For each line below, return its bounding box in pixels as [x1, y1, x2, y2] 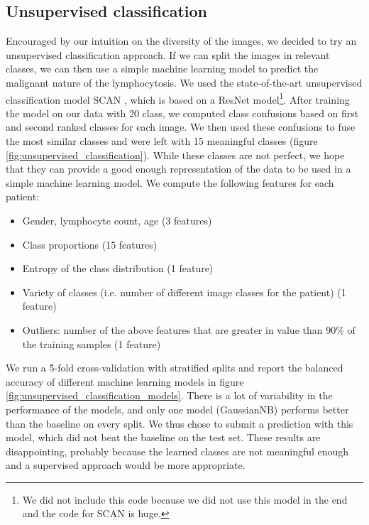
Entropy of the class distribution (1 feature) [22, 261, 214, 276]
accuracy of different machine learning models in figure [6, 374, 244, 389]
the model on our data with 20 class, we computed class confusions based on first [6, 105, 359, 120]
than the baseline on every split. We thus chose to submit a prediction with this [6, 416, 353, 431]
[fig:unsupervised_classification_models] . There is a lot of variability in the [6, 388, 333, 403]
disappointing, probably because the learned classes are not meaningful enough [6, 443, 349, 458]
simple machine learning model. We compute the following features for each [6, 175, 334, 190]
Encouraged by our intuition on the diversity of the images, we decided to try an [6, 33, 357, 48]
